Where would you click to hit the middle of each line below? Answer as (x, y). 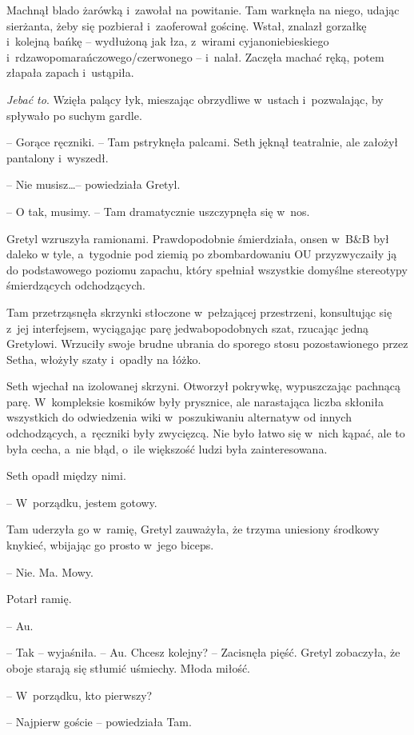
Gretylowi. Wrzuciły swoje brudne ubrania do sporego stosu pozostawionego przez (207, 344)
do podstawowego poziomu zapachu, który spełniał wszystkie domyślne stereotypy (207, 269)
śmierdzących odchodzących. (76, 285)
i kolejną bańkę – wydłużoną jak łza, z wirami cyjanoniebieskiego (168, 41)
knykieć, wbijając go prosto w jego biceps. (110, 545)
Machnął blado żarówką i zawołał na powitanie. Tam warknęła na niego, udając (203, 10)
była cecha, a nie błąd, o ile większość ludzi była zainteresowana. (167, 448)
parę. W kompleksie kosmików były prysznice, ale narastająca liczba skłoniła (195, 401)
